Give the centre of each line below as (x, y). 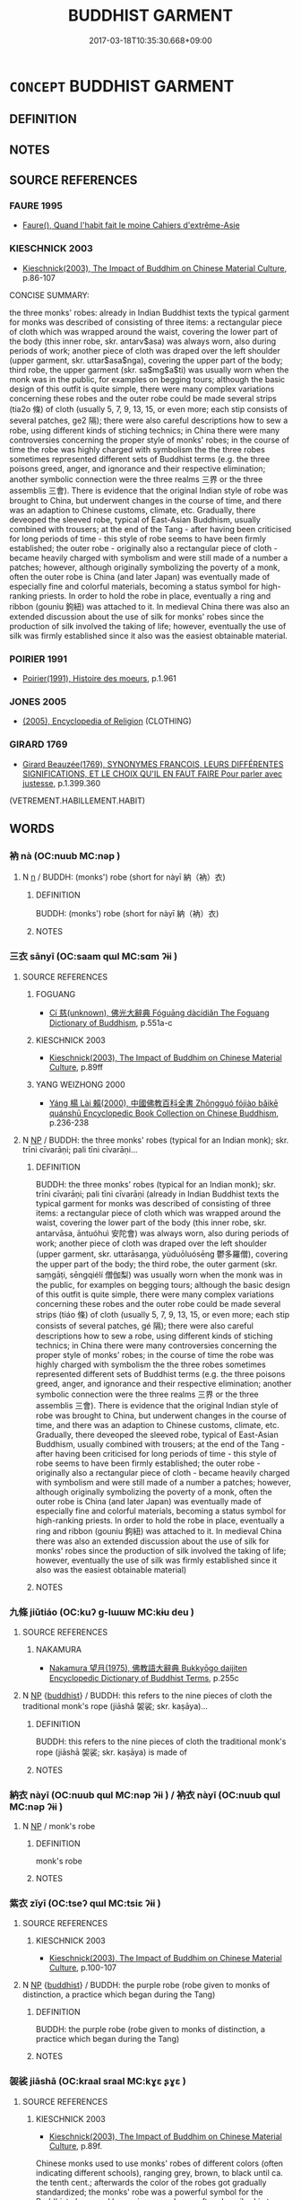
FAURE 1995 (36, 206)
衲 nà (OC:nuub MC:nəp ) (65, 855)
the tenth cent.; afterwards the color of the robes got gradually (151, 2182)
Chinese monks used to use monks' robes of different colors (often (159, 2163)
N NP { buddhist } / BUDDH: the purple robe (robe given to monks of (146, 1985)
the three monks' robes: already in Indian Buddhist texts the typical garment (149, 312)
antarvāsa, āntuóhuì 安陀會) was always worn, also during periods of (162, 1233)
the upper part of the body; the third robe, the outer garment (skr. (156, 1264)
